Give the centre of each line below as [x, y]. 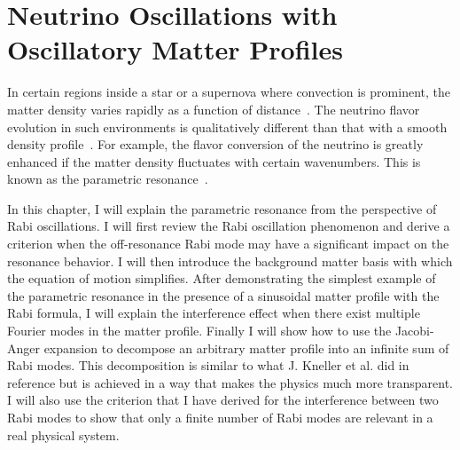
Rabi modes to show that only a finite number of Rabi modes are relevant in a [220, 417]
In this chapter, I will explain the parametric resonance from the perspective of [222, 208]
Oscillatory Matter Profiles [175, 49]
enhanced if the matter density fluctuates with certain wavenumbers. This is [214, 161]
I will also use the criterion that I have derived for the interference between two [223, 400]
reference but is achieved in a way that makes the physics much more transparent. [230, 382]
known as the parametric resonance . [108, 179]
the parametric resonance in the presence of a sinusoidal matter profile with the [223, 295]
